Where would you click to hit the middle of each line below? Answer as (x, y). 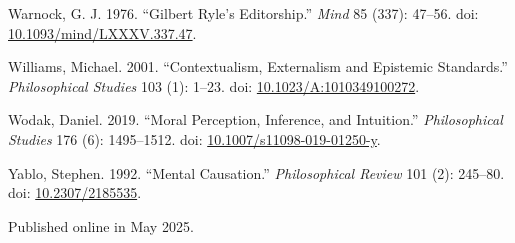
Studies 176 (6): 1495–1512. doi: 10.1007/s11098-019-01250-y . (194, 138)
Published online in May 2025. (101, 225)
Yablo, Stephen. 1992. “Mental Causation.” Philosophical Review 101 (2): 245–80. (256, 172)
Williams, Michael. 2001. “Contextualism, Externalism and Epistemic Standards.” (258, 66)
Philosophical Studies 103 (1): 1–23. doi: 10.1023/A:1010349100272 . (214, 85)
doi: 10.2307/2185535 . (75, 192)
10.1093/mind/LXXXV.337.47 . (102, 32)
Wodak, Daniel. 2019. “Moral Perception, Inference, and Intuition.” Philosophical (255, 119)
